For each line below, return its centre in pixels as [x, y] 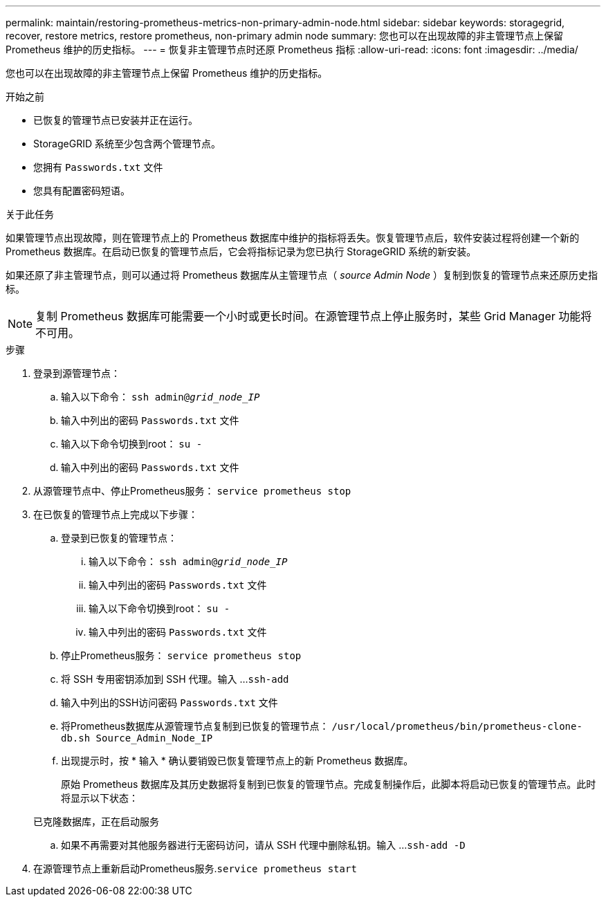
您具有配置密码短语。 [82, 191]
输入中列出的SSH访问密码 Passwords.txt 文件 [169, 702]
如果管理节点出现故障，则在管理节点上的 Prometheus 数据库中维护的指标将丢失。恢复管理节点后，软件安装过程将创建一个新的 [293, 238]
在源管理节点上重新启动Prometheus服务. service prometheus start [195, 868]
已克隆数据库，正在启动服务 [96, 821]
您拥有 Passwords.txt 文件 [98, 167]
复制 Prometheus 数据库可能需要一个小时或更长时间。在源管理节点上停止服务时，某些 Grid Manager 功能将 [314, 316]
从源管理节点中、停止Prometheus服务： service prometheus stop [192, 491]
